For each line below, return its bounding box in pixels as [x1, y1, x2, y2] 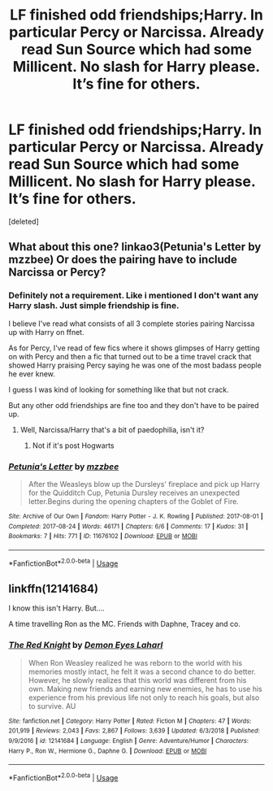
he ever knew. [8, 368, 55, 379]
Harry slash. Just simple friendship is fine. [8, 300, 180, 311]
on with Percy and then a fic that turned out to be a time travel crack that [8, 351, 252, 361]
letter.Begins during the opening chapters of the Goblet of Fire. [28, 496, 240, 506]
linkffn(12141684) [8, 581, 99, 595]
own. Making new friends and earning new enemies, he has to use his [28, 684, 262, 693]
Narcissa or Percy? [8, 266, 106, 280]
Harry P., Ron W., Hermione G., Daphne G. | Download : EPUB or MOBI [8, 746, 207, 755]
